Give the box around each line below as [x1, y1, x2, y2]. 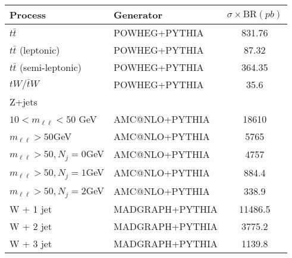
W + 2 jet [10, 219, 52, 233]
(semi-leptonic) [19, 60, 81, 74]
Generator [113, 8, 163, 21]
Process [10, 8, 46, 21]
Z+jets [10, 95, 37, 108]
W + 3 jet [10, 236, 52, 250]
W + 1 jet [10, 201, 52, 216]
